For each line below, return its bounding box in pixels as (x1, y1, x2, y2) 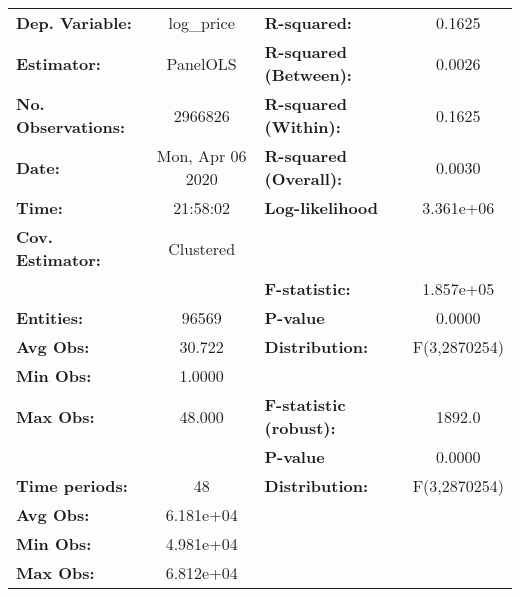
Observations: (16, 115, 126, 138)
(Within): (264, 115, 341, 138)
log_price (168, 11, 235, 34)
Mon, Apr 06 (156, 144, 247, 167)
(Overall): (264, 167, 343, 190)
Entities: (16, 306, 84, 329)
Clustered (168, 236, 236, 260)
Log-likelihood (264, 196, 379, 219)
